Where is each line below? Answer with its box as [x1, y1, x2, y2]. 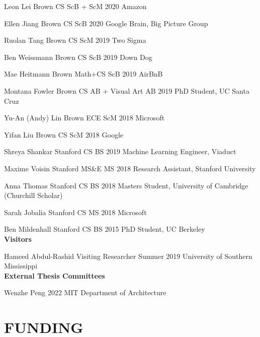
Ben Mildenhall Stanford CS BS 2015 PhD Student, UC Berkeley [4, 224, 205, 234]
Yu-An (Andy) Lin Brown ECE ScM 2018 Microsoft [4, 112, 165, 123]
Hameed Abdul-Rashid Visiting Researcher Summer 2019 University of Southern [4, 250, 252, 261]
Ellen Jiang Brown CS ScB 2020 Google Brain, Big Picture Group [4, 18, 208, 28]
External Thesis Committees [4, 270, 105, 281]
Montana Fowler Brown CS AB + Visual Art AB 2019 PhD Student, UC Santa [4, 85, 249, 96]
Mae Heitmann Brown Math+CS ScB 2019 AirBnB [4, 69, 163, 79]
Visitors [4, 233, 32, 244]
